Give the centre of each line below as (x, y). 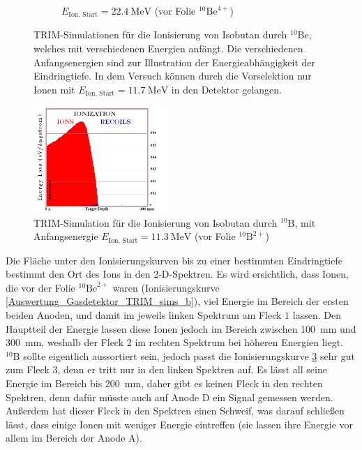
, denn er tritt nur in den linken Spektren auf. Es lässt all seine (192, 369)
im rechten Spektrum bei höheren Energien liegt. (239, 342)
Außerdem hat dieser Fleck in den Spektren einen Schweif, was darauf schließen (175, 411)
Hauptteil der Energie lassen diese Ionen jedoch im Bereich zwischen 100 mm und (181, 328)
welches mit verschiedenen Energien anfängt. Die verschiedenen (168, 48)
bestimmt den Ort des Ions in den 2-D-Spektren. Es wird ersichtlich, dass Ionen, (177, 274)
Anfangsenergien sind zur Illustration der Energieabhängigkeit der (174, 62)
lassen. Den (317, 314)
